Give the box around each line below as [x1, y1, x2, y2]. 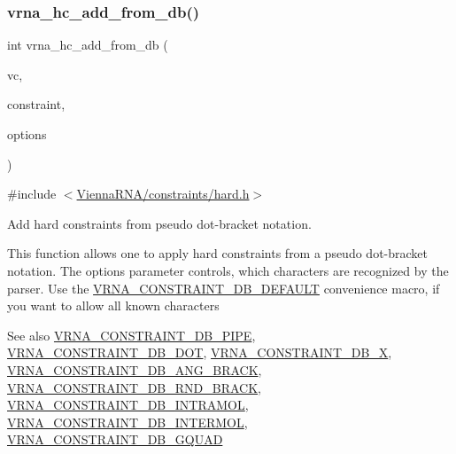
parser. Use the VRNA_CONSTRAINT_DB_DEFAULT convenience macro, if [7, 278, 440, 297]
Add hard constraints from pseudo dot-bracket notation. [7, 214, 312, 232]
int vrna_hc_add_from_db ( [7, 35, 168, 54]
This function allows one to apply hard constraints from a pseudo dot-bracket [7, 244, 429, 262]
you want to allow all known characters [7, 296, 220, 315]
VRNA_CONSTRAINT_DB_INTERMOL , [7, 412, 248, 431]
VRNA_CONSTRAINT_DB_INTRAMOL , [7, 395, 249, 414]
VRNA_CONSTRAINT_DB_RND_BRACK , [7, 378, 261, 396]
